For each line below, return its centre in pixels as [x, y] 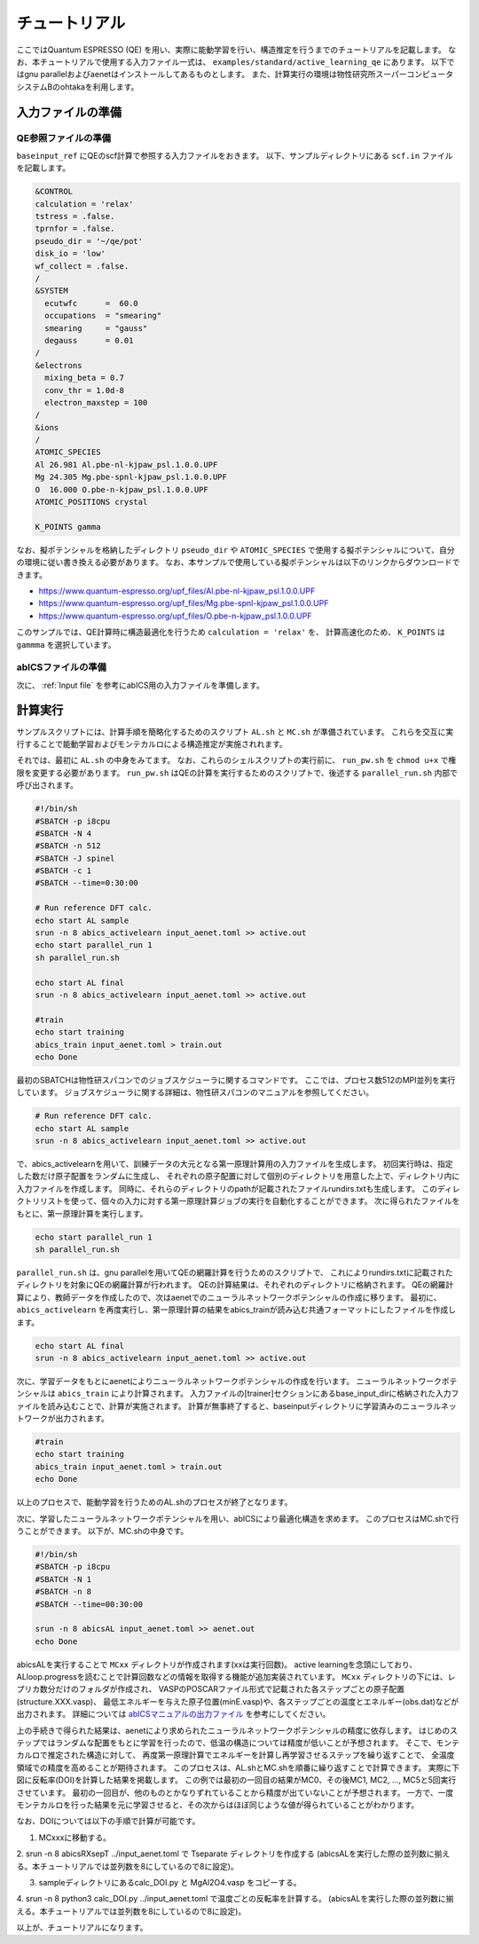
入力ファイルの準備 [69, 112]
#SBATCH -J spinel [75, 858]
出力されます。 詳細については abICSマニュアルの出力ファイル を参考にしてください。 [173, 1714]
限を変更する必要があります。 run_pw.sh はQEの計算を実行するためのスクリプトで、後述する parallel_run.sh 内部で [237, 773]
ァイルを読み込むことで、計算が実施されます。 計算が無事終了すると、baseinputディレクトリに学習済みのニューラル [229, 1405]
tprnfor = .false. [75, 229]
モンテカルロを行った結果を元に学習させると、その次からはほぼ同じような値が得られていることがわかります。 [218, 1805]
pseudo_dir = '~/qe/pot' [89, 241]
